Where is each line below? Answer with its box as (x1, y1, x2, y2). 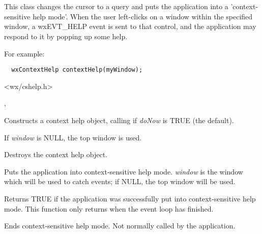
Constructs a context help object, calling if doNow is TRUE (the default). (4, 115, 234, 125)
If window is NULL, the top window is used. (4, 132, 142, 142)
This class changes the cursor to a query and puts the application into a (4, 1, 228, 12)
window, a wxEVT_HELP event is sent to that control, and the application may (4, 21, 256, 32)
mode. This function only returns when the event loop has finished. (4, 203, 214, 214)
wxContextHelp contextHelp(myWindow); (11, 66, 143, 74)
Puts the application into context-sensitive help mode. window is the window (4, 166, 243, 177)
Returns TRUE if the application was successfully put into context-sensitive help (4, 193, 256, 203)
